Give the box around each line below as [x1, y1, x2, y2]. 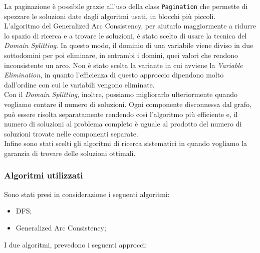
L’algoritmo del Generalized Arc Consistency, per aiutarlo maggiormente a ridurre [4, 20, 256, 31]
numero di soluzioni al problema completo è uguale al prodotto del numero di [4, 118, 242, 129]
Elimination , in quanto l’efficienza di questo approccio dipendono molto [4, 69, 224, 80]
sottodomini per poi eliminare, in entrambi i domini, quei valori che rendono [4, 50, 238, 60]
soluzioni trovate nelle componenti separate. [4, 128, 138, 138]
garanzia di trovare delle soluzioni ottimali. [4, 147, 136, 158]
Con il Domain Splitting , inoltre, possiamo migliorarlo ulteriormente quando [4, 89, 237, 99]
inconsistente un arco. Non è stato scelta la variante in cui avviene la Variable [4, 59, 243, 70]
